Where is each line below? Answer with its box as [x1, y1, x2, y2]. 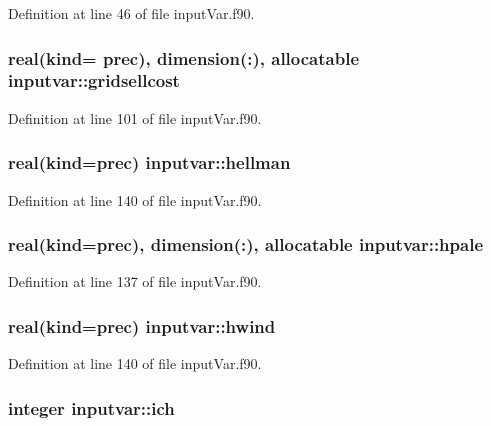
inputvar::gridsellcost [8, 68, 180, 93]
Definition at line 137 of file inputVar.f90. [8, 271, 262, 292]
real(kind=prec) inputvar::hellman [8, 150, 291, 175]
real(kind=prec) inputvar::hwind [8, 313, 276, 338]
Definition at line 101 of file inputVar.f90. [8, 107, 262, 128]
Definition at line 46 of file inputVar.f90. [8, 3, 255, 23]
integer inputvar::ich [8, 395, 175, 420]
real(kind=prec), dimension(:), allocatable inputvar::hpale [8, 232, 484, 257]
